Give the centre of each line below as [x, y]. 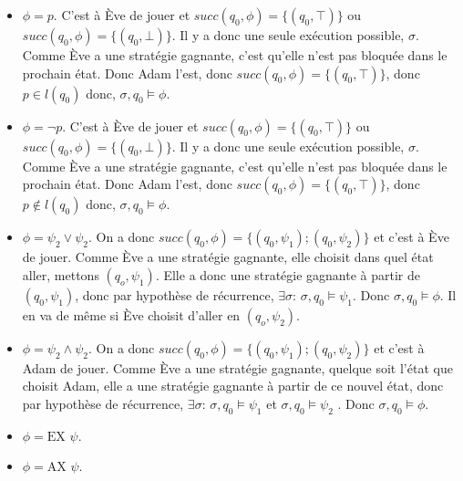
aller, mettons [61, 274]
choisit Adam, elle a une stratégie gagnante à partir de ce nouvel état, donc [233, 386]
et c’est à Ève [412, 237]
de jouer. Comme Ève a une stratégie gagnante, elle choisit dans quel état [228, 257]
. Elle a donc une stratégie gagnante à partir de [288, 274]
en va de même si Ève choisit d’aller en [131, 314]
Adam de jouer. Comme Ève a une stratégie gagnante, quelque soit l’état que [237, 367]
